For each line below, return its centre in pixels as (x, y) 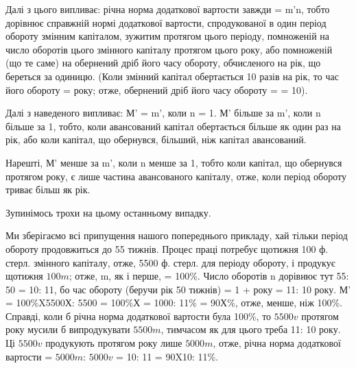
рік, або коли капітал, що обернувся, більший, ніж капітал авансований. (156, 139)
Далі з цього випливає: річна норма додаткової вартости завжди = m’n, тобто (168, 9)
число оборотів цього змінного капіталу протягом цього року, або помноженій (169, 49)
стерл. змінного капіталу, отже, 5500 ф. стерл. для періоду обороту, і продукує (170, 262)
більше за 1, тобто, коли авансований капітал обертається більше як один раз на (173, 126)
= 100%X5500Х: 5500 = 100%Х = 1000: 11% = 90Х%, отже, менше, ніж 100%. (174, 303)
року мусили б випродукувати (68, 329)
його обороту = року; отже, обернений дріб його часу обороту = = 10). (157, 89)
